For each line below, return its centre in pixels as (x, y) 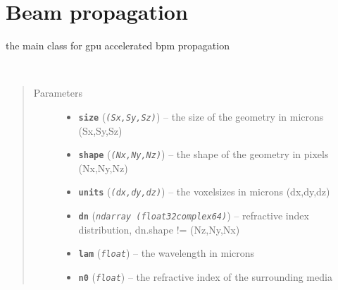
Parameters (58, 93)
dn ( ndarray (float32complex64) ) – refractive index (194, 216)
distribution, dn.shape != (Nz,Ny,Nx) (159, 229)
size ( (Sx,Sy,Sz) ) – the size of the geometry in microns (201, 116)
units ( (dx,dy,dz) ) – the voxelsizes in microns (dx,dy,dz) (204, 192)
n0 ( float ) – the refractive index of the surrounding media (205, 276)
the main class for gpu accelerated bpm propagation (118, 46)
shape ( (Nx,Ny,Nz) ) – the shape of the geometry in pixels (204, 154)
